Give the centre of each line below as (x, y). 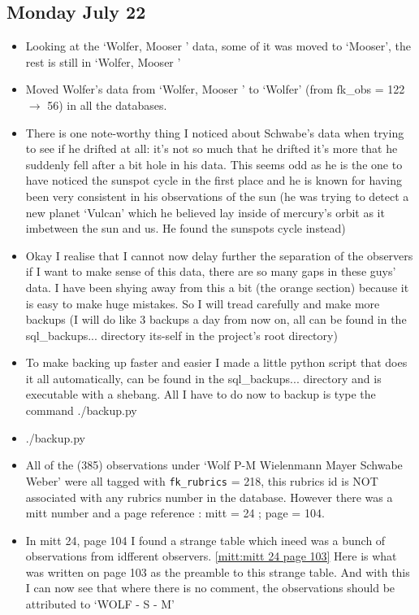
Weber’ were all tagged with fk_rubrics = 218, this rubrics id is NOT (202, 480)
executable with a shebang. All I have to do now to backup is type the (201, 394)
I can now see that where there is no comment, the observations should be (210, 588)
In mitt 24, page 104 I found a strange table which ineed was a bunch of (205, 540)
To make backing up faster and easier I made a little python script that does (216, 362)
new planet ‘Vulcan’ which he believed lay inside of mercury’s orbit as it (205, 212)
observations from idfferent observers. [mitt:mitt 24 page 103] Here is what (211, 556)
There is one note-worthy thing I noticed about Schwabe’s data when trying (215, 132)
